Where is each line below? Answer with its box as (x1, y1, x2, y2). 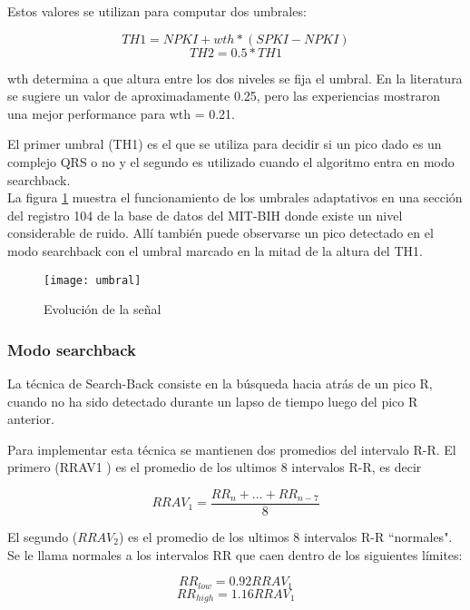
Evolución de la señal (44, 300, 162, 319)
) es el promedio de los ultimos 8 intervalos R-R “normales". (118, 527, 453, 546)
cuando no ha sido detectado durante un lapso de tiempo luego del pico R (7, 391, 418, 410)
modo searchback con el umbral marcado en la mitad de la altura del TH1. (7, 241, 423, 260)
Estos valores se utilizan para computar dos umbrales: (7, 2, 307, 20)
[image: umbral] (44, 273, 142, 287)
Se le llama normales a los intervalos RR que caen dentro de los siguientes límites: (7, 545, 463, 564)
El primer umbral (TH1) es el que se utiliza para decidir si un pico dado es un (7, 134, 442, 153)
